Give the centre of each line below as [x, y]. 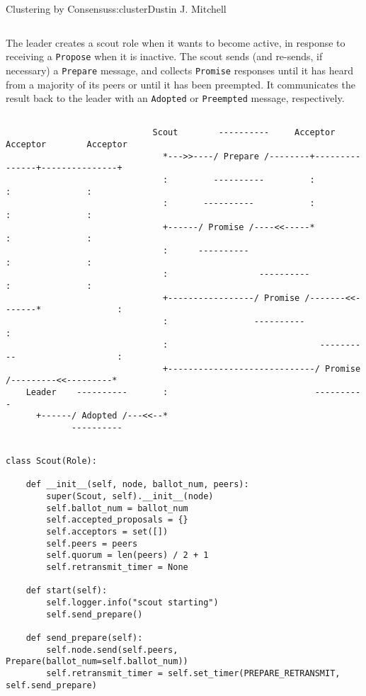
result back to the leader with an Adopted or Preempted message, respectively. [175, 98]
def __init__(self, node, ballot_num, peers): [137, 485]
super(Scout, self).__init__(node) [130, 497]
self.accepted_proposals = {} [117, 520]
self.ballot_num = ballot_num [117, 508]
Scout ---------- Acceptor [244, 133]
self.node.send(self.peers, [112, 650]
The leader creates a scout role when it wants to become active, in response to [176, 42]
